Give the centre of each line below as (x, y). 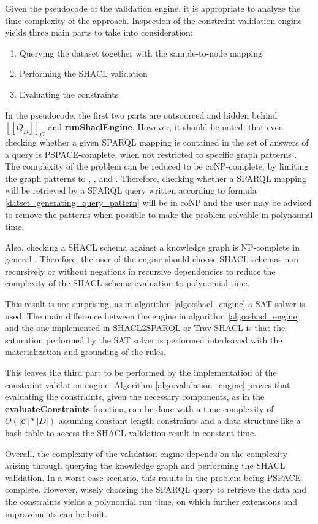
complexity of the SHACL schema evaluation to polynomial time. (127, 283)
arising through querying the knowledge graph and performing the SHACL (145, 465)
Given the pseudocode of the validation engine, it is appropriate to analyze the (153, 8)
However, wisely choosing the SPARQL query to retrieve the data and (175, 489)
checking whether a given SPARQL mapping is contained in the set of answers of (157, 142)
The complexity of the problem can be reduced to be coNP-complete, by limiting (157, 166)
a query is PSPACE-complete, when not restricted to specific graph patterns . (151, 154)
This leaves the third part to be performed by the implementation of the (141, 373)
